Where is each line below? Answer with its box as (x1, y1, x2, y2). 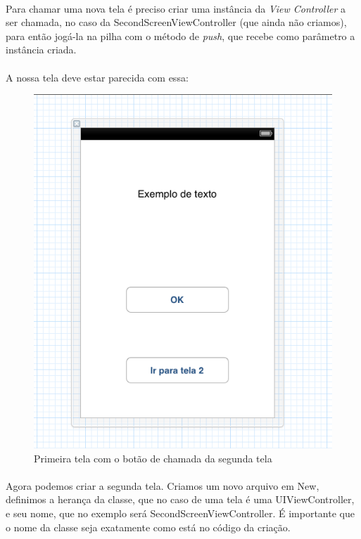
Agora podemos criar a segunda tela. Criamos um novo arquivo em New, (6, 478, 319, 493)
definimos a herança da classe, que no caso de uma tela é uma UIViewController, (6, 492, 355, 507)
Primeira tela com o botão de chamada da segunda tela (34, 450, 272, 465)
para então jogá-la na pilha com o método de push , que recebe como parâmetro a (6, 28, 355, 43)
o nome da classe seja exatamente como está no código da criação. (6, 519, 291, 534)
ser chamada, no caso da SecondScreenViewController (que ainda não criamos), (6, 15, 347, 30)
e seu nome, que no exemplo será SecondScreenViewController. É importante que (6, 505, 355, 520)
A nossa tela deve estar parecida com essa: (6, 70, 189, 84)
